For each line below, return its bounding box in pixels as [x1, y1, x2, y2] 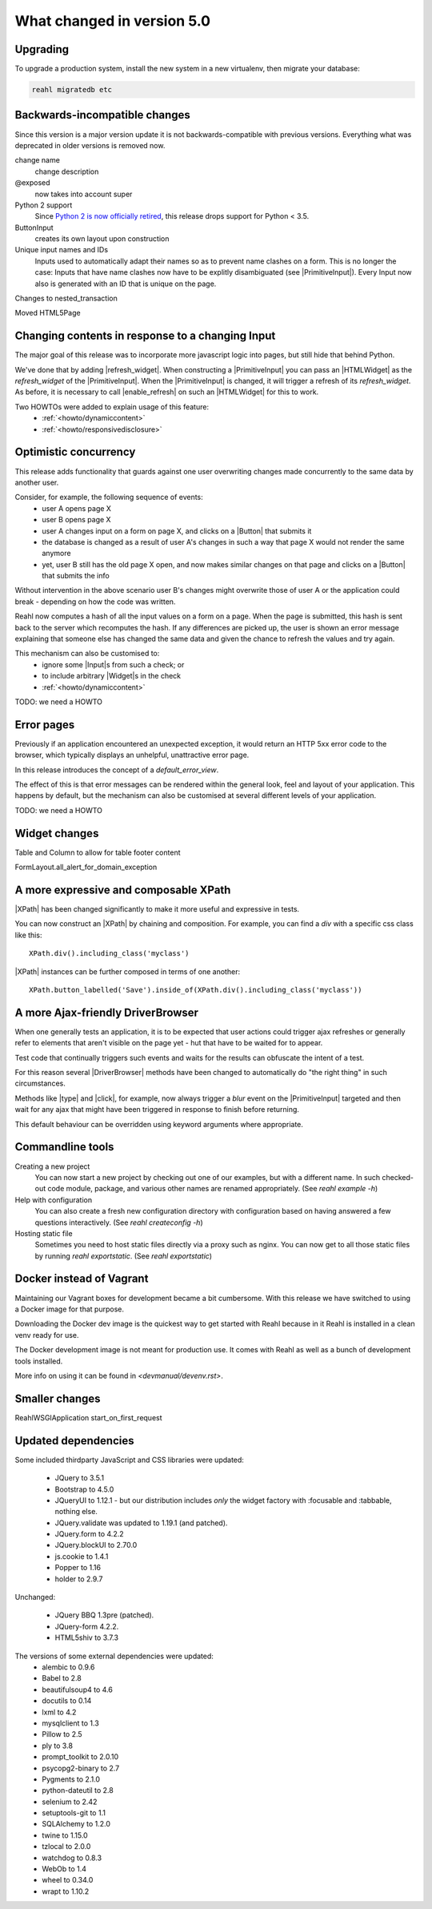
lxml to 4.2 [42, 1707, 77, 1717]
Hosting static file [14, 1228, 73, 1238]
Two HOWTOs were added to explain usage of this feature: [14, 401, 210, 412]
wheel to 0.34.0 [42, 1875, 94, 1885]
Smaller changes [14, 1391, 101, 1405]
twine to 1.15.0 [42, 1830, 88, 1840]
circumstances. [14, 1078, 66, 1089]
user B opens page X [42, 515, 111, 525]
